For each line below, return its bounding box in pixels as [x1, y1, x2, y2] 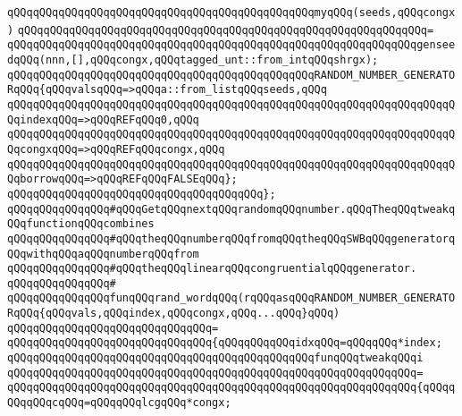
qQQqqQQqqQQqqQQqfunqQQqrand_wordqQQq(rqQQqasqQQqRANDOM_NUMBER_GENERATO [7, 292, 456, 305]
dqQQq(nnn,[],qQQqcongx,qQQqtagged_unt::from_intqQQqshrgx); [7, 53, 379, 66]
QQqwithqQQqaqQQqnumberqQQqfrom [7, 247, 199, 260]
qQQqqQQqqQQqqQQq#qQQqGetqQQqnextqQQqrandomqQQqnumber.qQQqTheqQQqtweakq [7, 202, 456, 216]
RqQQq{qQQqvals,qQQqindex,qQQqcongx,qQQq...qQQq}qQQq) [7, 307, 340, 320]
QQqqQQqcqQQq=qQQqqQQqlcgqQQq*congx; [7, 396, 231, 410]
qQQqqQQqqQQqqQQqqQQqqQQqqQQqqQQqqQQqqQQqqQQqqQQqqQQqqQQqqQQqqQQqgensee [7, 38, 456, 52]
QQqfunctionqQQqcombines [7, 217, 155, 231]
